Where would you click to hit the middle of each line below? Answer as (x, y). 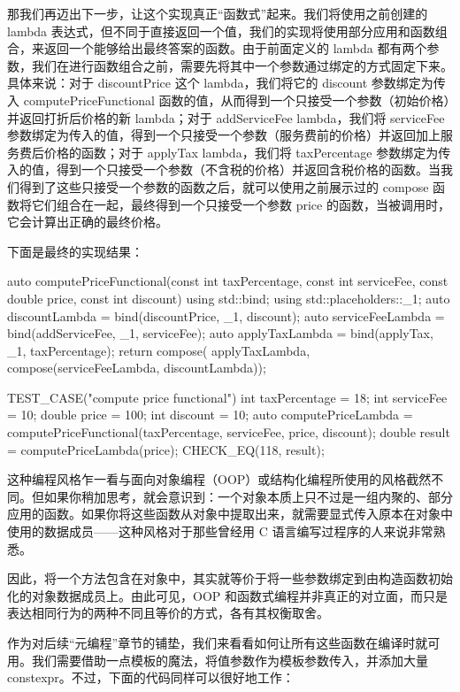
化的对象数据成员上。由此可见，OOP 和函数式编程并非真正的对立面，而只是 (227, 595)
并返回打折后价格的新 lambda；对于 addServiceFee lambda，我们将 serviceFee (226, 117)
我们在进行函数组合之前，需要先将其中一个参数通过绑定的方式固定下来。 (242, 65)
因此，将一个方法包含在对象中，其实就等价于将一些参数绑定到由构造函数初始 (230, 578)
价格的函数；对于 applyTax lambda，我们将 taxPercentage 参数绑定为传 (247, 152)
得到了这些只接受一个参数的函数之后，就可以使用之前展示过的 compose (224, 186)
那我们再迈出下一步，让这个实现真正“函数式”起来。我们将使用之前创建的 (218, 13)
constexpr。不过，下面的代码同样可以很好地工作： (151, 677)
